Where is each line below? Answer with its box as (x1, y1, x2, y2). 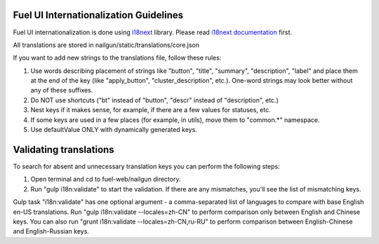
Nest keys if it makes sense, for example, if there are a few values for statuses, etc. (30, 106, 271, 114)
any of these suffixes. (30, 86, 93, 95)
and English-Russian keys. (13, 227, 89, 236)
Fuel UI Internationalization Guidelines (13, 9, 184, 21)
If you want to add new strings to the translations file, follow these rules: (13, 53, 222, 62)
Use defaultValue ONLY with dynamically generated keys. (30, 126, 198, 134)
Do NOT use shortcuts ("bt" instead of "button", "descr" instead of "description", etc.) (30, 95, 279, 104)
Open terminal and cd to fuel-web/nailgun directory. (30, 175, 181, 184)
